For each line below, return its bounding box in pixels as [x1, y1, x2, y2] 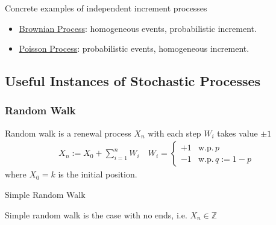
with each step [148, 126, 201, 139]
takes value [217, 126, 258, 139]
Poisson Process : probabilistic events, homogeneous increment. [19, 42, 249, 55]
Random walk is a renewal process [5, 126, 131, 139]
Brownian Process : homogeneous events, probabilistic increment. [19, 22, 257, 34]
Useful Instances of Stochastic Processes [5, 72, 261, 90]
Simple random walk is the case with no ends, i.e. [5, 208, 187, 221]
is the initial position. [58, 168, 137, 180]
